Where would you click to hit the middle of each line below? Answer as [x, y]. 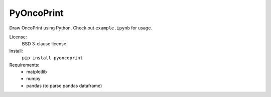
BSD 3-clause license [44, 44]
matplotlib [37, 72]
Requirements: [24, 65]
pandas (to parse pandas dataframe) [64, 86]
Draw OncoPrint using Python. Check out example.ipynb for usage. [81, 28]
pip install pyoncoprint [52, 58]
